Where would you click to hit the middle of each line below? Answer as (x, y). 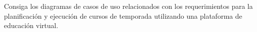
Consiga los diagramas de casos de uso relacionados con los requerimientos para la (128, 6)
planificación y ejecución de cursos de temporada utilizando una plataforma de (123, 16)
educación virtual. (31, 25)
